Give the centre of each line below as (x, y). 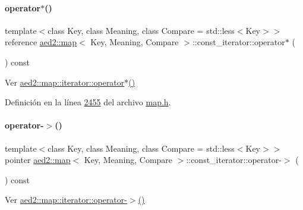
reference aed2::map (41, 42)
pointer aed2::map (38, 160)
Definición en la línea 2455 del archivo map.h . (88, 102)
